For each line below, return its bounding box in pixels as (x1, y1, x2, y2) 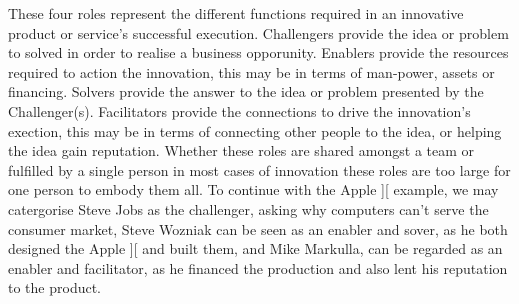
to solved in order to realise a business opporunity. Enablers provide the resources (8, 42, 509, 63)
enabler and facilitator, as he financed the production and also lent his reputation (8, 257, 508, 278)
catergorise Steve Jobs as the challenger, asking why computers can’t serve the (8, 198, 489, 219)
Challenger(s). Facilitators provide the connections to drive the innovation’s (8, 100, 471, 121)
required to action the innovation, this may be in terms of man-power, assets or (8, 61, 495, 82)
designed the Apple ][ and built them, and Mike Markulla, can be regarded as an (8, 238, 503, 259)
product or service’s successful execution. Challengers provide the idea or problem (8, 22, 509, 43)
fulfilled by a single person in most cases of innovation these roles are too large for (8, 159, 511, 180)
